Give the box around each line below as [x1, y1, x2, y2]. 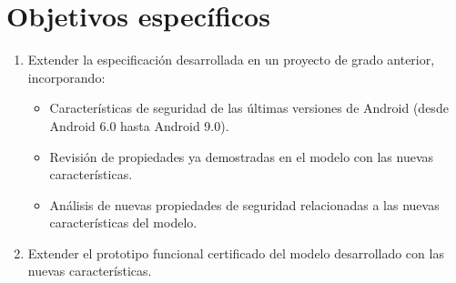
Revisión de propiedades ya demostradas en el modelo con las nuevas [49, 147, 434, 166]
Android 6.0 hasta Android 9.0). [49, 116, 229, 135]
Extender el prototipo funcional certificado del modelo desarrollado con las [27, 243, 444, 262]
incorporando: [27, 67, 106, 86]
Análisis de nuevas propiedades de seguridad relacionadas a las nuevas [49, 195, 440, 214]
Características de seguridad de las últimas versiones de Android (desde [49, 98, 449, 117]
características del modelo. [49, 213, 198, 232]
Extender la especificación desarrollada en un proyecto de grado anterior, [27, 50, 435, 69]
